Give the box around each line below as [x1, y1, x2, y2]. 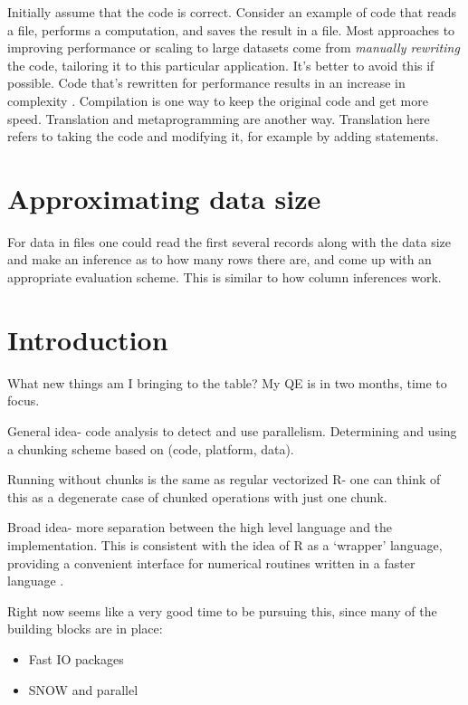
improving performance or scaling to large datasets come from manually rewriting [7, 38, 460, 57]
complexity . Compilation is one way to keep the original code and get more [7, 91, 428, 110]
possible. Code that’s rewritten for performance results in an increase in [7, 73, 406, 92]
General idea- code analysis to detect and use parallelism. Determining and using [7, 421, 457, 440]
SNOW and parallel [28, 680, 138, 699]
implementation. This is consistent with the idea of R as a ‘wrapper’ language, [7, 535, 443, 554]
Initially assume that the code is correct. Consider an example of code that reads [7, 3, 456, 21]
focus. [7, 391, 40, 410]
